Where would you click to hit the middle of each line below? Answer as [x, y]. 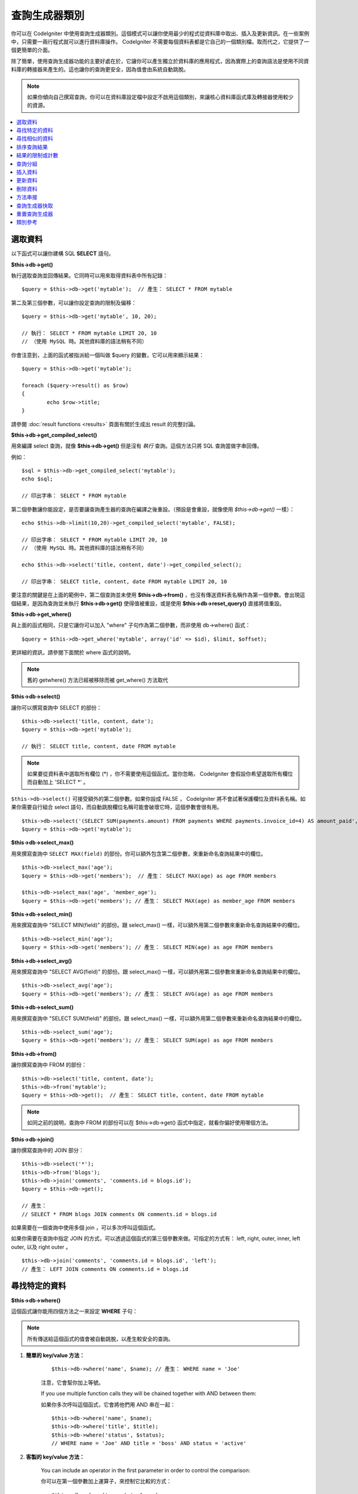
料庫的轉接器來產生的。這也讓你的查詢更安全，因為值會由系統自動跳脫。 [100, 69]
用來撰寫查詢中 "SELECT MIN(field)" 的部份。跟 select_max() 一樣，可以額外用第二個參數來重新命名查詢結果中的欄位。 [157, 925]
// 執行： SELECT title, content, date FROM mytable [99, 746]
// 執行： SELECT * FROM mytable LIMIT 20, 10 [89, 333]
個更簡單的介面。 [32, 50]
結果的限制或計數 [37, 155]
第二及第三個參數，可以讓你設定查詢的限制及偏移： [74, 302]
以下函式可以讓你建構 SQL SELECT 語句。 [63, 253]
